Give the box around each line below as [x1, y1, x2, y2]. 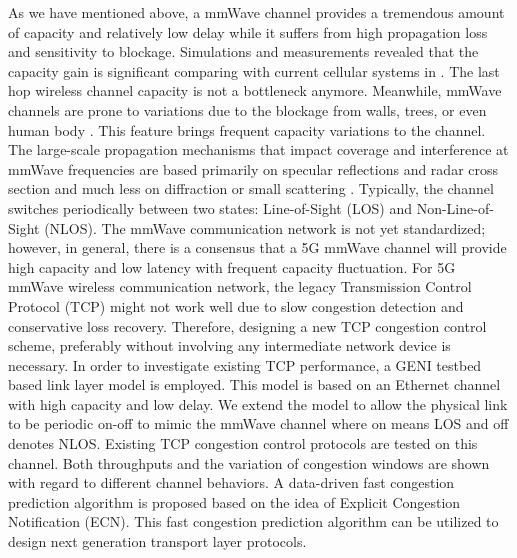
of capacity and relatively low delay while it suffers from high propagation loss [8, 21, 488, 42]
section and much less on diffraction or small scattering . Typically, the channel [8, 178, 494, 199]
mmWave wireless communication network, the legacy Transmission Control [8, 276, 472, 297]
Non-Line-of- [416, 197, 494, 218]
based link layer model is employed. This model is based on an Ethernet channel [8, 374, 501, 395]
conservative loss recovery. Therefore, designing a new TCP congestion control [8, 315, 487, 336]
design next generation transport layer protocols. [8, 531, 307, 552]
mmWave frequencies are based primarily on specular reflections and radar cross [8, 158, 499, 179]
